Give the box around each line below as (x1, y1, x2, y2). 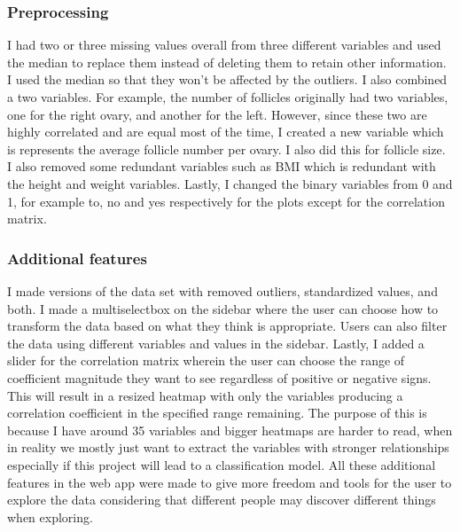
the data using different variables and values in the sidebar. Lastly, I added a (7, 333, 425, 352)
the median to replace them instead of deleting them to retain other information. (7, 52, 447, 71)
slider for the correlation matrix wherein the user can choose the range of (7, 351, 405, 370)
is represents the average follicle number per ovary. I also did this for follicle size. (7, 139, 446, 158)
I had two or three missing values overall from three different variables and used (7, 35, 441, 54)
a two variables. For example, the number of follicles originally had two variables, (7, 88, 448, 106)
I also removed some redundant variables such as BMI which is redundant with (7, 157, 436, 176)
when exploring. (7, 507, 93, 526)
